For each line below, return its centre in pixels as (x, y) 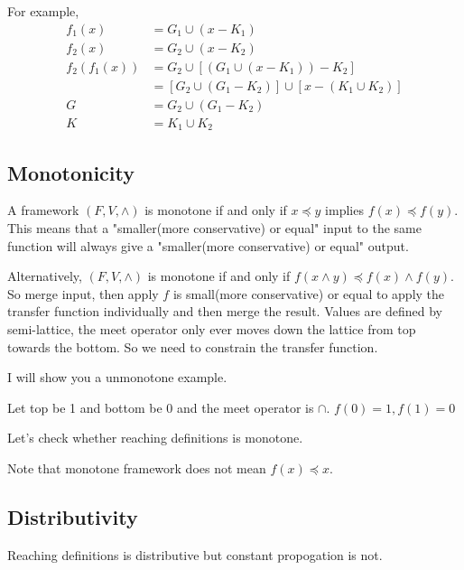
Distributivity (73, 516)
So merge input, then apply (83, 293)
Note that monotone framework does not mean (137, 467)
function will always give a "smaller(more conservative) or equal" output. (208, 245)
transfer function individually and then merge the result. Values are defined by (225, 311)
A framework (43, 210)
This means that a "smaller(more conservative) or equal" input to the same (214, 228)
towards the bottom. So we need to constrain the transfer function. (193, 346)
